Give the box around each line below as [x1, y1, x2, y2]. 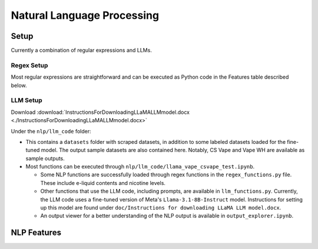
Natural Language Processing [11, 9, 159, 22]
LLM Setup [11, 96, 42, 105]
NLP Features [11, 228, 62, 238]
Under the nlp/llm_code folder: [11, 127, 91, 134]
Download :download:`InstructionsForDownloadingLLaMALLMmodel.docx [11, 109, 190, 116]
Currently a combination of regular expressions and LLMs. [11, 47, 153, 54]
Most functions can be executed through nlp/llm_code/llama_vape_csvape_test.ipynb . [25, 163, 255, 170]
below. [11, 82, 27, 89]
